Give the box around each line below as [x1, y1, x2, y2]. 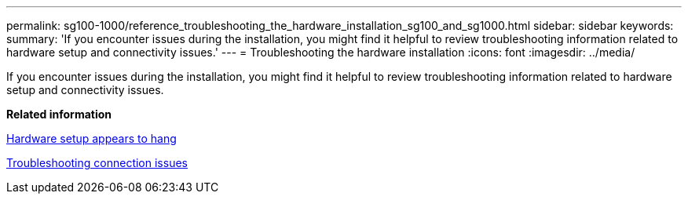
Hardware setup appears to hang [6, 132, 177, 145]
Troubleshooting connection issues [6, 156, 188, 169]
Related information [6, 107, 112, 121]
